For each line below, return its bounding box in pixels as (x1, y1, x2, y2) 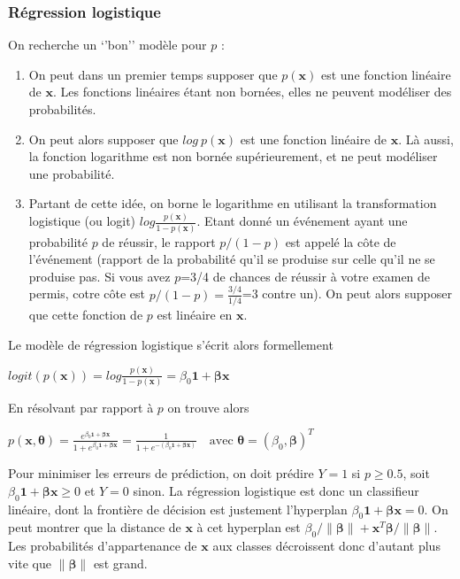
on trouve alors (167, 398, 249, 416)
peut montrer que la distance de (8, 518, 181, 537)
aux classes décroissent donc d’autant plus (212, 537, 441, 555)
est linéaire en (157, 305, 233, 323)
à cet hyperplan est (196, 518, 301, 537)
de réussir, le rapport (102, 232, 216, 251)
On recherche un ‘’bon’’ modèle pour (8, 35, 207, 54)
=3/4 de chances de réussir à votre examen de (180, 266, 431, 285)
